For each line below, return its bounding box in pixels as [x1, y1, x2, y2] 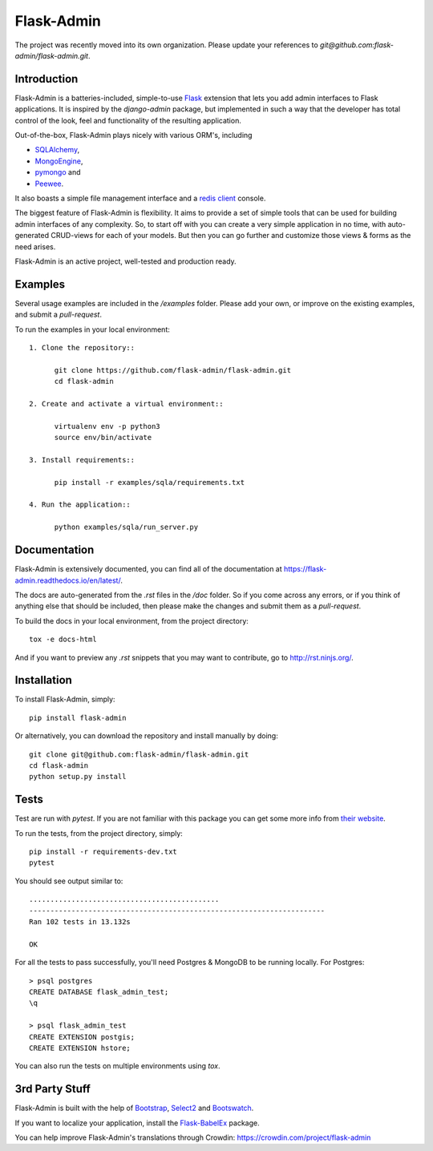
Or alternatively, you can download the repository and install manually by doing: [14, 731, 278, 741]
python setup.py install [29, 772, 127, 781]
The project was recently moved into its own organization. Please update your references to [14, 40, 318, 50]
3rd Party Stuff [14, 1082, 91, 1096]
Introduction [14, 72, 79, 86]
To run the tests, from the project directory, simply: [14, 828, 184, 838]
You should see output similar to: [14, 876, 123, 886]
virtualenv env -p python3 [54, 422, 160, 430]
